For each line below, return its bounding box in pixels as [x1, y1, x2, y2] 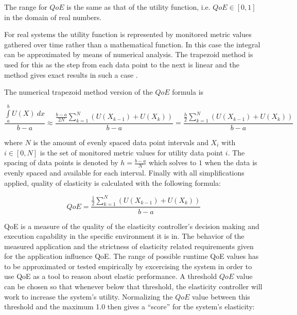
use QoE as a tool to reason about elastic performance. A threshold [4, 271, 217, 282]
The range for [4, 2, 47, 12]
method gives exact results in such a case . [4, 69, 138, 80]
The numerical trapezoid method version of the [4, 86, 153, 97]
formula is [172, 86, 204, 97]
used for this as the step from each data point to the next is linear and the [4, 59, 240, 69]
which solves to [149, 157, 197, 168]
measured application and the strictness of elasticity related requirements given [4, 240, 254, 251]
